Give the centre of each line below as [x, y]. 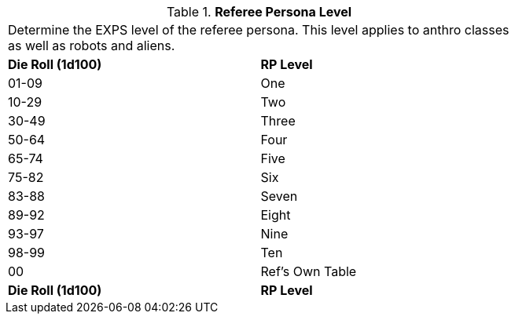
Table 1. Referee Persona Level [259, 12]
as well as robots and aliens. [92, 45]
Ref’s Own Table [309, 271]
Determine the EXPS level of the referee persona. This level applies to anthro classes [259, 30]
